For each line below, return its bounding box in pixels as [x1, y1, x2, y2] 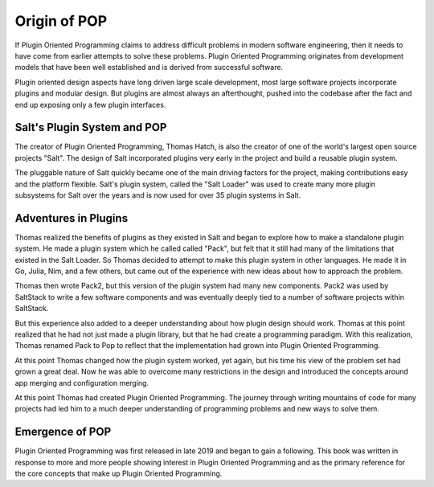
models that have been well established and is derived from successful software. [14, 63, 284, 72]
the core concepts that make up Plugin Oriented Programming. [14, 469, 223, 478]
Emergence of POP [14, 425, 112, 439]
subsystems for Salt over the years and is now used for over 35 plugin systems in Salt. [14, 190, 301, 200]
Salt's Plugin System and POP [14, 121, 167, 134]
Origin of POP [14, 12, 108, 30]
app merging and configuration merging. [14, 378, 149, 387]
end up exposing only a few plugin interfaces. [14, 100, 166, 109]
